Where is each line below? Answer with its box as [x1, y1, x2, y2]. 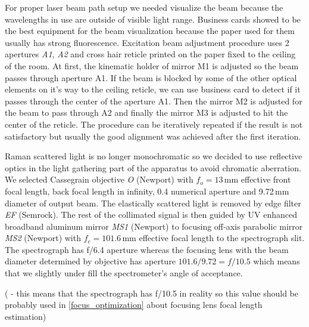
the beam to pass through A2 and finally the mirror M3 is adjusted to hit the [5, 106, 288, 119]
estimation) [5, 310, 46, 322]
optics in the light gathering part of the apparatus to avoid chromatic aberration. [5, 161, 301, 174]
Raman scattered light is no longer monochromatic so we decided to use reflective [5, 150, 302, 162]
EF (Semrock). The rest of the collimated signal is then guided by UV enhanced [5, 208, 298, 221]
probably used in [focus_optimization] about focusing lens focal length [5, 298, 263, 311]
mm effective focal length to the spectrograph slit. [122, 232, 305, 244]
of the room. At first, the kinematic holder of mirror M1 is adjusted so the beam [5, 59, 299, 72]
